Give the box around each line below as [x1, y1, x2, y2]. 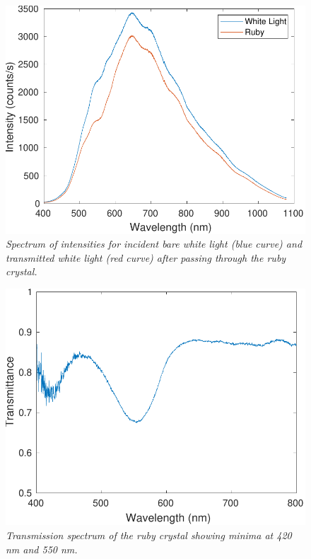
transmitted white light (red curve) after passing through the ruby [6, 250, 286, 265]
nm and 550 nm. [6, 541, 78, 556]
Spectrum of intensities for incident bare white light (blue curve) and [6, 236, 303, 251]
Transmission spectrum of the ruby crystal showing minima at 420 [6, 528, 292, 543]
